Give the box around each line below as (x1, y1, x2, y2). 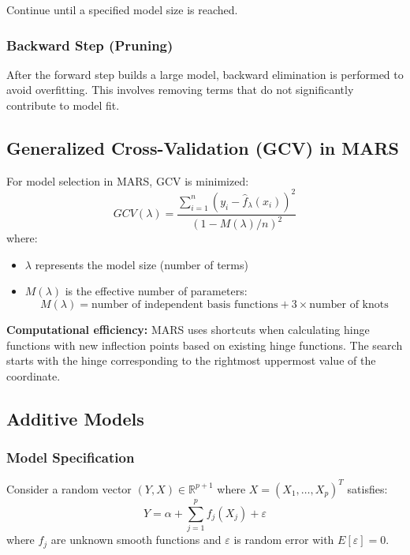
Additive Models (6, 406, 144, 430)
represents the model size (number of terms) (35, 256, 248, 272)
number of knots (309, 299, 389, 311)
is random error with (233, 531, 334, 548)
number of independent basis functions (91, 299, 278, 311)
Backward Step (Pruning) (6, 35, 173, 54)
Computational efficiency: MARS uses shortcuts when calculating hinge (6, 321, 370, 338)
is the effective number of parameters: (65, 283, 248, 299)
